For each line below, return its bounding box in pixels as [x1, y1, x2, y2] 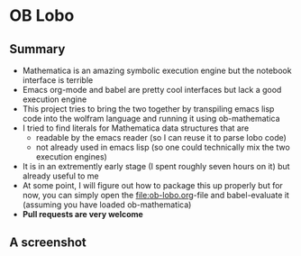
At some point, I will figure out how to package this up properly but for [22, 180, 284, 190]
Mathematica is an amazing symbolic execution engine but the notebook [22, 65, 292, 76]
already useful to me [22, 170, 99, 181]
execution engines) [35, 151, 108, 162]
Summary [9, 41, 66, 57]
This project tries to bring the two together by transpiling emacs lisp [22, 104, 275, 114]
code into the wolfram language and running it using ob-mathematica [22, 114, 281, 123]
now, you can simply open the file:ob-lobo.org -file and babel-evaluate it [22, 190, 290, 200]
